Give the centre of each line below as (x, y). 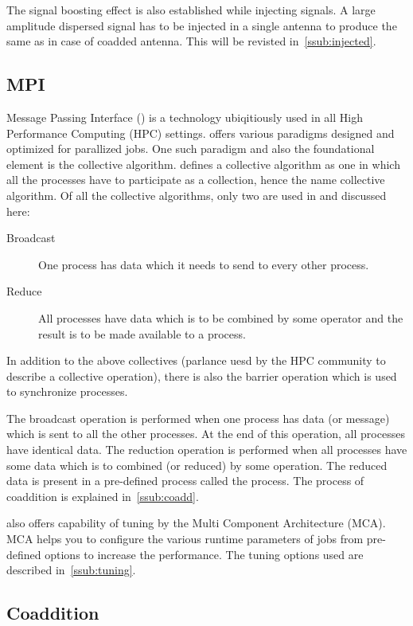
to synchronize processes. (67, 391)
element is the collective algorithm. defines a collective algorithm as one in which (203, 164)
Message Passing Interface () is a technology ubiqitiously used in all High (185, 117)
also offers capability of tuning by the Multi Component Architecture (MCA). (196, 523)
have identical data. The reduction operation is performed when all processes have (207, 450)
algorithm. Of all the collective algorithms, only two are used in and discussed (197, 195)
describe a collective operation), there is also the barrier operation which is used (202, 376)
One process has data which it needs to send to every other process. (204, 264)
